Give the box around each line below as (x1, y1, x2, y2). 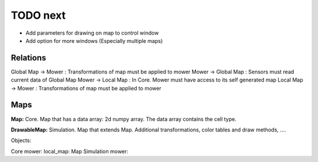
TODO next (11, 9, 66, 22)
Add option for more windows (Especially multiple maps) (25, 37, 163, 44)
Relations (11, 53, 47, 63)
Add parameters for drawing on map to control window (25, 29, 159, 36)
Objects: (11, 137, 32, 144)
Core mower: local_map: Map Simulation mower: (11, 147, 129, 155)
